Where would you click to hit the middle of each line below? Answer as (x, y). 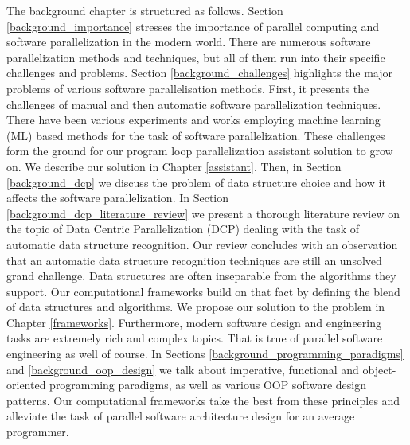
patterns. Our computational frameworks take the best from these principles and (203, 400)
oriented (26, 385)
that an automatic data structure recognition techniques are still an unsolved (194, 260)
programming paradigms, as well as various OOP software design (208, 385)
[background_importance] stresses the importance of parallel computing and (193, 26)
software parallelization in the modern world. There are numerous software (189, 42)
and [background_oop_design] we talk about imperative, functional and (183, 369)
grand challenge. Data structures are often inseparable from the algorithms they (201, 276)
